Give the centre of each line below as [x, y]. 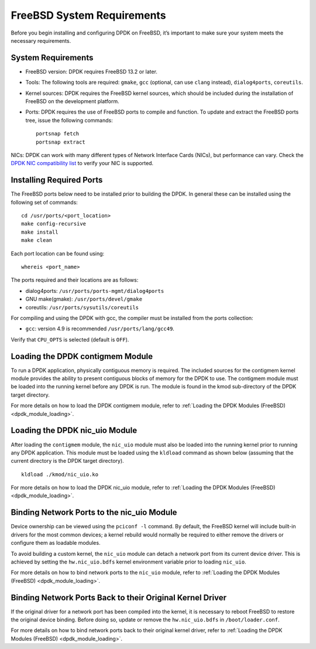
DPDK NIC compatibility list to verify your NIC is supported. [82, 163]
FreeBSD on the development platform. [72, 101]
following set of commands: [44, 202]
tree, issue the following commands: [69, 120]
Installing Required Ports [57, 180]
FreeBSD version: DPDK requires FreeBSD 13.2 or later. [92, 71]
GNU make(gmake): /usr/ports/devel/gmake [84, 299]
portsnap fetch [58, 134]
